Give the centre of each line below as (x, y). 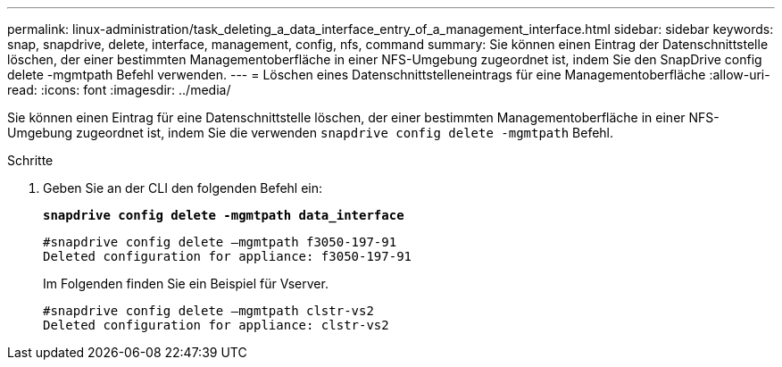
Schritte (30, 160)
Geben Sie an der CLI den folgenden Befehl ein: (183, 188)
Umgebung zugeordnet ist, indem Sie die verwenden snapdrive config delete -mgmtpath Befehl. (311, 133)
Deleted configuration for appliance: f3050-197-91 (228, 256)
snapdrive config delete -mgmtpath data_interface (224, 215)
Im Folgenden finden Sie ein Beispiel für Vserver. (186, 284)
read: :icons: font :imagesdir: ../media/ (119, 90)
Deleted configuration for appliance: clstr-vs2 (216, 325)
